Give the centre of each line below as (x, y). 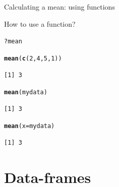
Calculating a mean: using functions (59, 7)
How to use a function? (40, 23)
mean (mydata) (26, 92)
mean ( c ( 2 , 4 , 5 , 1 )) (33, 58)
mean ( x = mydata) (29, 126)
